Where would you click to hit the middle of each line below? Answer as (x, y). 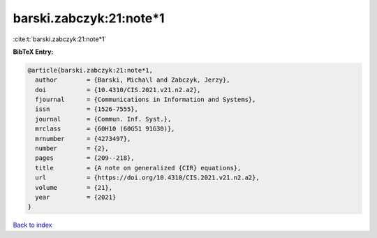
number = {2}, (72, 149)
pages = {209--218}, (85, 158)
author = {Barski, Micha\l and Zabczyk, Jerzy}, (133, 80)
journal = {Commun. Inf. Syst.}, (103, 119)
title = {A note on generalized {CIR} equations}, (138, 168)
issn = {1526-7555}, (87, 109)
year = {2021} (76, 197)
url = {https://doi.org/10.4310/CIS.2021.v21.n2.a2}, (147, 178)
